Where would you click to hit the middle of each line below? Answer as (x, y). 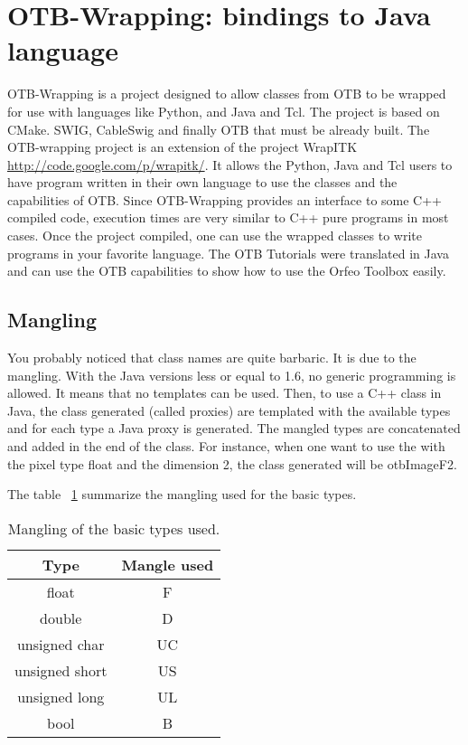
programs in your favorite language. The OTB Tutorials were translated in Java (228, 253)
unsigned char (61, 644)
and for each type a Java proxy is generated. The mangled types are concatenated (234, 428)
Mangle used (168, 564)
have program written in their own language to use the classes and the (202, 182)
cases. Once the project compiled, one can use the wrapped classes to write (215, 236)
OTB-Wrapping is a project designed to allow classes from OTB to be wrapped (227, 94)
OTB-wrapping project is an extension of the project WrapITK (183, 147)
